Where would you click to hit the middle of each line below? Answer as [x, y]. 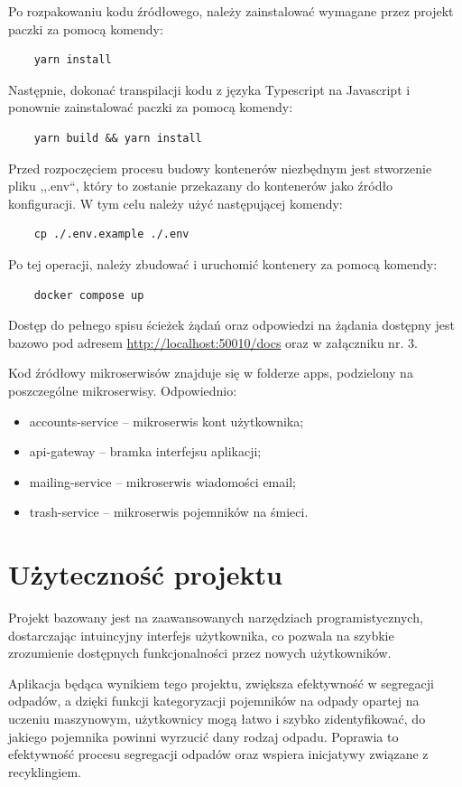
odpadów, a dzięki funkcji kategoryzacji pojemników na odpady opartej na [214, 701]
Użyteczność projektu [145, 574]
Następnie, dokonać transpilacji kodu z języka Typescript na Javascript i [209, 89]
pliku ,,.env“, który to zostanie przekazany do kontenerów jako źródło [201, 186]
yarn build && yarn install [118, 138]
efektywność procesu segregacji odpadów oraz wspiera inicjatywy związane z [218, 754]
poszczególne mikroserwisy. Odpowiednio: [123, 390]
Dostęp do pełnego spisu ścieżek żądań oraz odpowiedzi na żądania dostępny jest [231, 325]
